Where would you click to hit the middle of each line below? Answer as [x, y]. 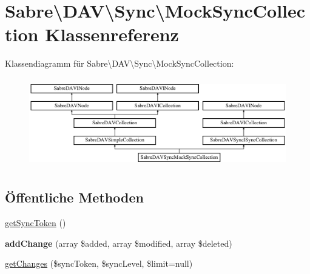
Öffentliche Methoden [74, 197]
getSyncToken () [35, 222]
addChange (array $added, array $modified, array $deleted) [119, 243]
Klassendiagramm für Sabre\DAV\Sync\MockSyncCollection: [120, 63]
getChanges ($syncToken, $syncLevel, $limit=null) [99, 263]
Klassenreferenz [112, 34]
